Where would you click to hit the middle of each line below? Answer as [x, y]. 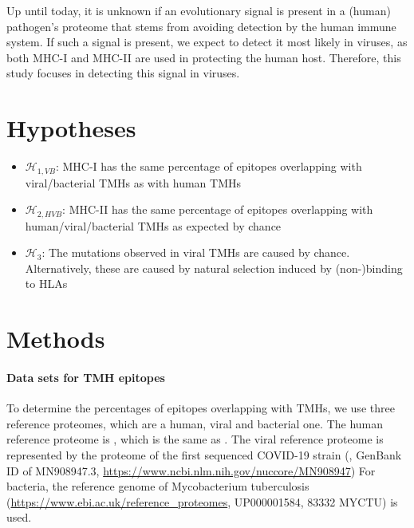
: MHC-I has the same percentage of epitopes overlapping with [209, 166]
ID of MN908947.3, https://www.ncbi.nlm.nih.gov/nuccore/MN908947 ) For [191, 470]
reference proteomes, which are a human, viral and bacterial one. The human [195, 423]
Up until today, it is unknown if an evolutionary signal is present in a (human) [199, 10]
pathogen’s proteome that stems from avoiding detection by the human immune [201, 26]
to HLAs [46, 284]
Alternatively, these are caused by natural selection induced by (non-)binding [214, 268]
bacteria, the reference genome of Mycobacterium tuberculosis [158, 486]
